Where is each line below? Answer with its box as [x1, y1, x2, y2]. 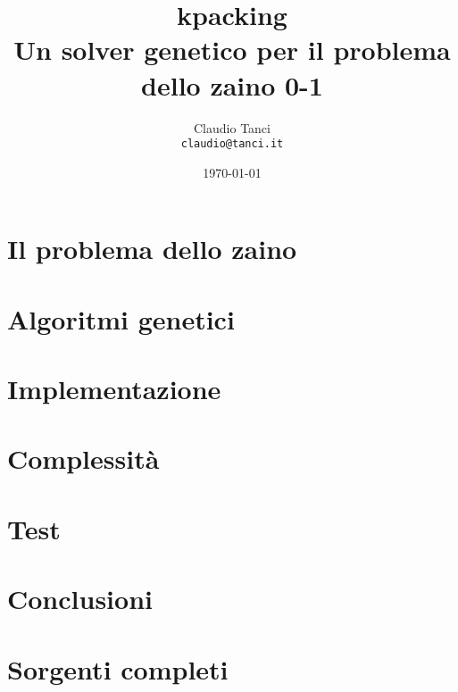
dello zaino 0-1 [141, 66, 323, 103]
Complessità [7, 440, 160, 477]
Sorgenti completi [7, 650, 229, 687]
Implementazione [7, 371, 221, 407]
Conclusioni [7, 580, 153, 617]
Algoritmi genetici [7, 300, 235, 337]
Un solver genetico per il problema [13, 31, 451, 68]
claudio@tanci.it [180, 138, 284, 151]
